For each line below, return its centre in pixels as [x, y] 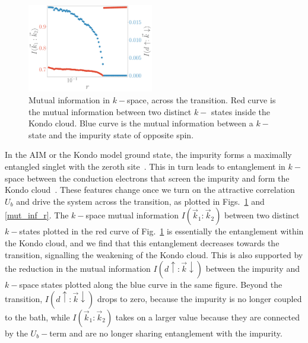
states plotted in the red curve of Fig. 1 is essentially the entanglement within [161, 231]
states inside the [241, 111]
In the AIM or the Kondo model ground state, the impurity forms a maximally [148, 155]
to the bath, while [37, 317]
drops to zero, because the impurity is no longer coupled [199, 298]
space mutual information [132, 215]
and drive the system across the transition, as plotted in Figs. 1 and [140, 201]
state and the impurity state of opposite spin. [111, 134]
